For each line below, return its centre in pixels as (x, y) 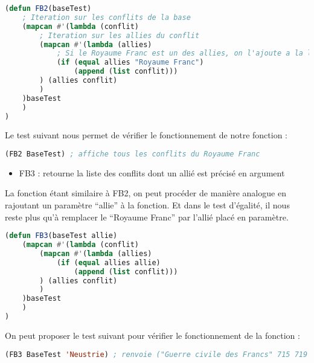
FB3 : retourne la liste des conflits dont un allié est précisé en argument (152, 172)
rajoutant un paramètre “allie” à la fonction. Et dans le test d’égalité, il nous (147, 205)
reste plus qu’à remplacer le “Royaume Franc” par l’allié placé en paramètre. (147, 217)
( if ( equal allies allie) (108, 262)
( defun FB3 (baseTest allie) (61, 236)
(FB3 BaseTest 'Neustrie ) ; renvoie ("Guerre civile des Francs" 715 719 (156, 354)
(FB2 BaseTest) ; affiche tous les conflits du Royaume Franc (133, 154)
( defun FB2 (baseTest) (48, 8)
